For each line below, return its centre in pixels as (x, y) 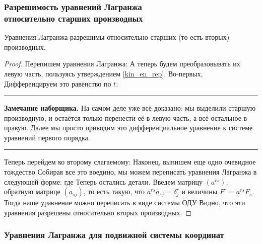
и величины (200, 191)
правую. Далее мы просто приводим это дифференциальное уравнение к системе (128, 128)
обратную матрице (32, 191)
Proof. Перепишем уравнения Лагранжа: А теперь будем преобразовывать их (122, 64)
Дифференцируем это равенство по (58, 83)
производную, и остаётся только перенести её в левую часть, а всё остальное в (126, 117)
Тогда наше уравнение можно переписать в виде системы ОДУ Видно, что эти (125, 202)
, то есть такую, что (114, 191)
